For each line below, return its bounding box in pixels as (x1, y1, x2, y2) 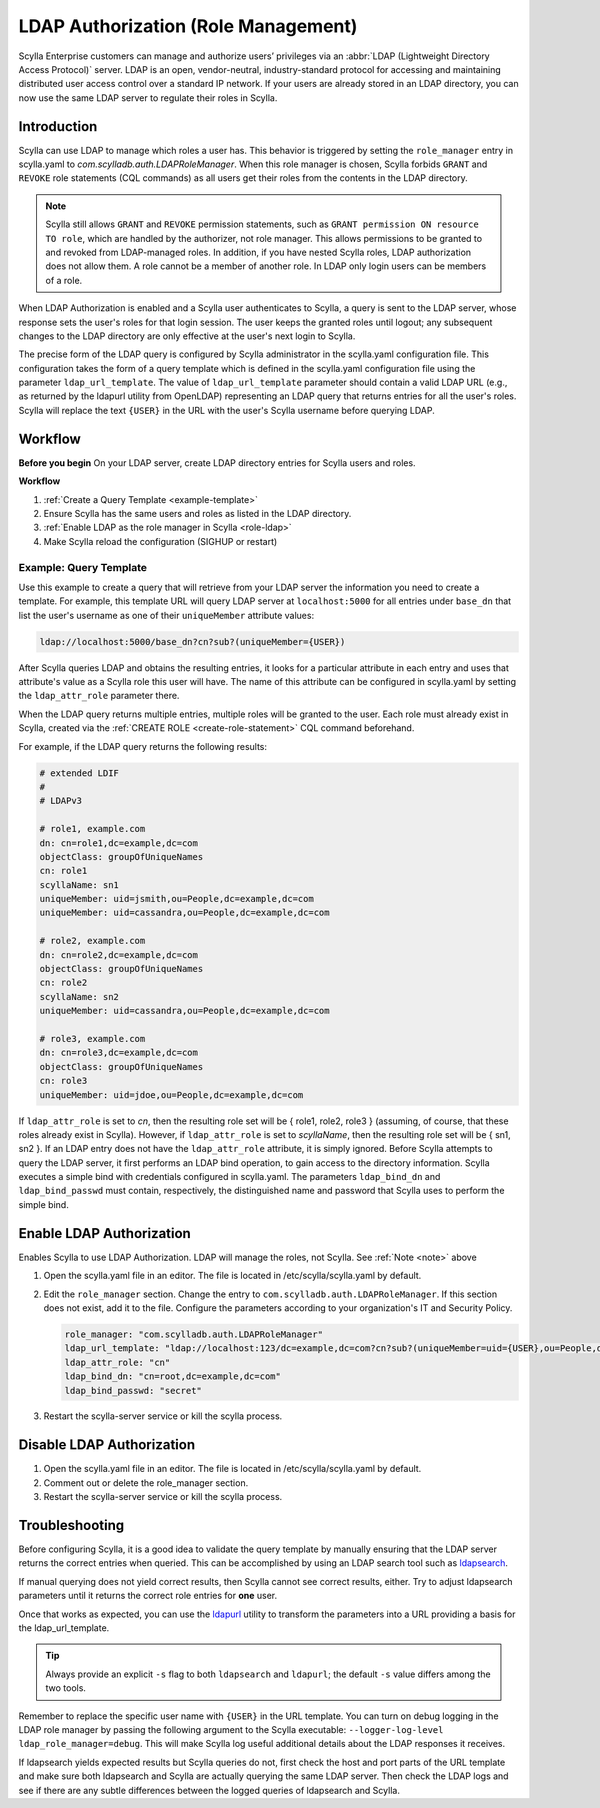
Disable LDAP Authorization (18, 1436, 195, 1454)
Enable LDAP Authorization (18, 1225, 192, 1242)
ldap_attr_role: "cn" (64, 1356, 171, 1368)
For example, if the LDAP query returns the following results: (18, 740, 268, 752)
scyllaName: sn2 (39, 991, 120, 1002)
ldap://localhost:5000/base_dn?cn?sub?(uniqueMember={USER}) (39, 636, 346, 647)
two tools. (45, 1682, 87, 1694)
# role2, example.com (39, 935, 146, 947)
